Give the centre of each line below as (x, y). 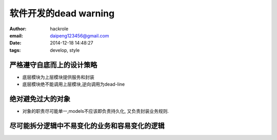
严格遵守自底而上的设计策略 (53, 65)
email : (16, 35)
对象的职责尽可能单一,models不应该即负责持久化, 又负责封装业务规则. (96, 111)
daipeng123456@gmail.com (80, 35)
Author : (18, 29)
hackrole (59, 29)
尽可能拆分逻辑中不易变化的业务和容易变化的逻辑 (87, 126)
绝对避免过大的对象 (40, 99)
